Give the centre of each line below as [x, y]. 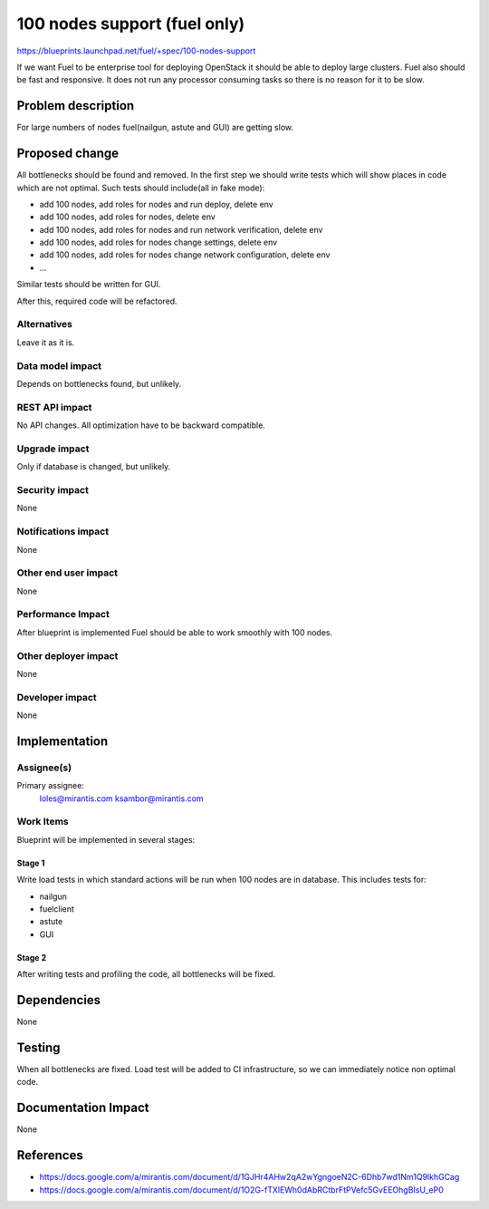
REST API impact [54, 407]
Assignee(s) [44, 768]
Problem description [76, 106]
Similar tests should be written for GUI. [89, 285]
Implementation [62, 741]
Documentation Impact [83, 1108]
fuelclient [57, 909]
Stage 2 [32, 957]
